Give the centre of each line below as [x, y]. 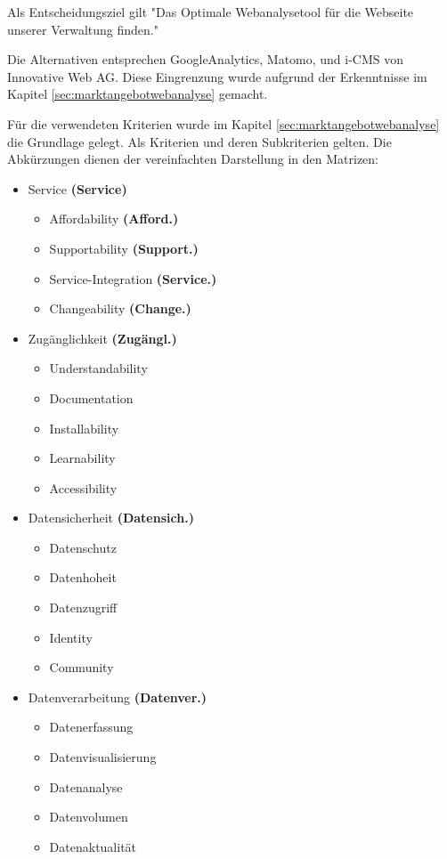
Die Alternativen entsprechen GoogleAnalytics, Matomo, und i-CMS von [206, 59]
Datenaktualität [93, 846]
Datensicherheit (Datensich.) [111, 518]
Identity [71, 637]
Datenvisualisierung [103, 757]
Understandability [98, 368]
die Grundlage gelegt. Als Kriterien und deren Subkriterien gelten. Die [199, 141]
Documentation [91, 397]
